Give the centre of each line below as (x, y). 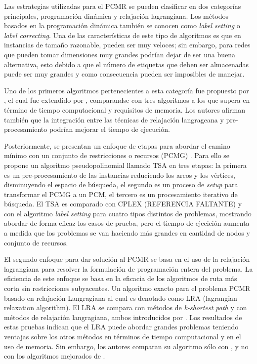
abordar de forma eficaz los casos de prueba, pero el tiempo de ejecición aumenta (127, 223)
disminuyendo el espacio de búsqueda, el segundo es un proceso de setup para (121, 184)
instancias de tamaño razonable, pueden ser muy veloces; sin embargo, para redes (127, 45)
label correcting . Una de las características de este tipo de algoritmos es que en (123, 35)
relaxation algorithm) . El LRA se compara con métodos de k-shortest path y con (126, 307)
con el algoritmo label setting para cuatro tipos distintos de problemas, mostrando (128, 213)
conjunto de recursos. (36, 242)
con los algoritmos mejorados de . (55, 356)
